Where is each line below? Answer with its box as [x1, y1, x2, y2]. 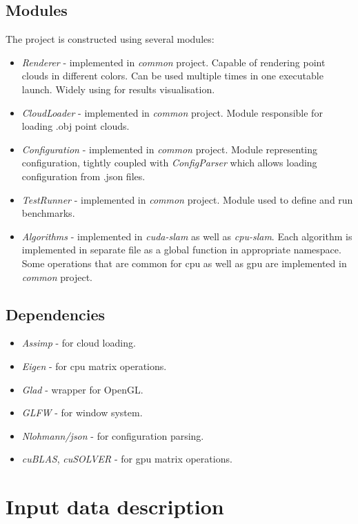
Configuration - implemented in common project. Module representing [21, 142, 318, 156]
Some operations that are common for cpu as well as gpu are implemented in [21, 255, 347, 270]
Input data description [6, 492, 224, 521]
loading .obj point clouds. [21, 119, 130, 133]
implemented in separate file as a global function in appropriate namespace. [21, 242, 341, 257]
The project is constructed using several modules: [6, 32, 215, 46]
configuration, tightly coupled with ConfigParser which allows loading [21, 155, 317, 170]
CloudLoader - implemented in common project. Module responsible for [21, 105, 323, 119]
